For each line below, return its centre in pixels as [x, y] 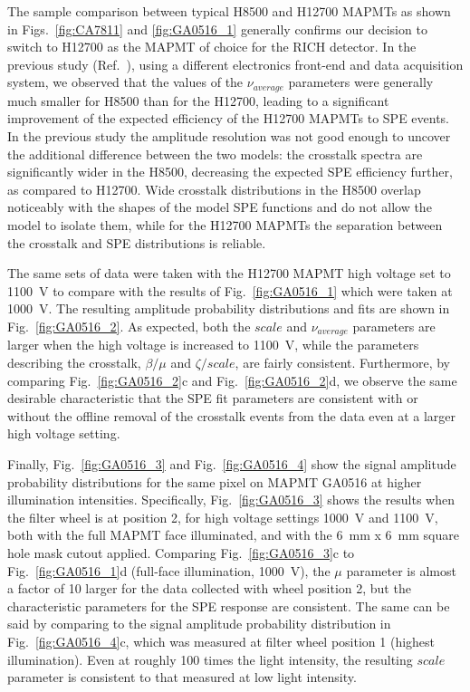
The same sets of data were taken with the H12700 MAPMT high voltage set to [229, 273]
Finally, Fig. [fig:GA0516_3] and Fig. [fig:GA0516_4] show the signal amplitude [232, 463]
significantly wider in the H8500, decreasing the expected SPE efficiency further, [230, 172]
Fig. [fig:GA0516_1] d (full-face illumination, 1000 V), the [169, 570]
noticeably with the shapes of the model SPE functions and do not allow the [220, 207]
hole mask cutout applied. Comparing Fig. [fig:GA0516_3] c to [181, 552]
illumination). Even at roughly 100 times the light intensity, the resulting [210, 659]
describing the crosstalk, [74, 362]
